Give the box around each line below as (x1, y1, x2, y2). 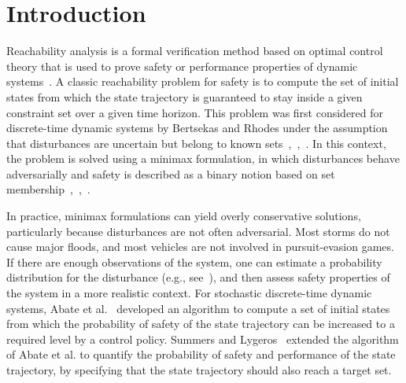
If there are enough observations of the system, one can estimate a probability (6, 253, 382, 270)
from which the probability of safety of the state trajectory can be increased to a (6, 315, 395, 332)
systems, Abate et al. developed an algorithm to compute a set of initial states (6, 300, 390, 316)
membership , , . (6, 181, 90, 197)
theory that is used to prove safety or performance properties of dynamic (6, 57, 358, 74)
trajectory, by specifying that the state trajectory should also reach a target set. (6, 362, 392, 377)
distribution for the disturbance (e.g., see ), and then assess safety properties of (6, 269, 390, 285)
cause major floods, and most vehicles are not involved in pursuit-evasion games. (6, 238, 394, 255)
